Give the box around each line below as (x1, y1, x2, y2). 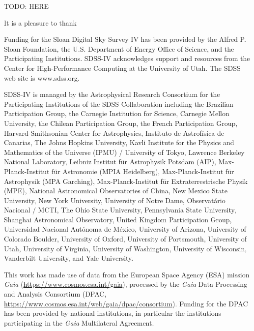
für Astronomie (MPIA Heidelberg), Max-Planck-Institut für (52, 166, 234, 176)
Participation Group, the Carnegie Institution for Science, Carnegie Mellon (4, 108, 229, 119)
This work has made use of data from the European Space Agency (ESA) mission (4, 269, 250, 279)
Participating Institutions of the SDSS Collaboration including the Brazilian (4, 98, 233, 109)
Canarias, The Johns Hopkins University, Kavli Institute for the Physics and (4, 137, 234, 148)
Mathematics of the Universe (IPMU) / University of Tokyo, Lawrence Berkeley (4, 147, 245, 157)
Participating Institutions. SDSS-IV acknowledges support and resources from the (4, 53, 250, 63)
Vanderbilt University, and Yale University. (4, 253, 134, 263)
